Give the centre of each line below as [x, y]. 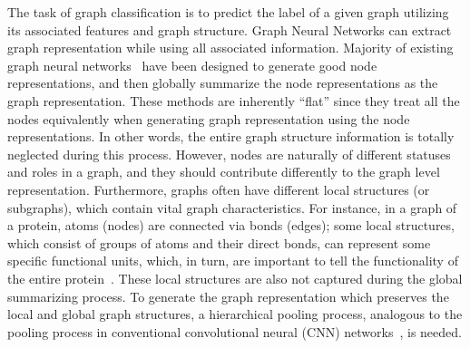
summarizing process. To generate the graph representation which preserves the [228, 296]
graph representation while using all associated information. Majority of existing [230, 48]
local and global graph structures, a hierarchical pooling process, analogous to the [235, 314]
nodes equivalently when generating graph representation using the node [209, 118]
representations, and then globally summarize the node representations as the [223, 83]
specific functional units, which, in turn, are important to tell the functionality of [233, 261]
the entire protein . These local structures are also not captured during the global [235, 278]
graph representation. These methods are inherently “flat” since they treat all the [234, 100]
